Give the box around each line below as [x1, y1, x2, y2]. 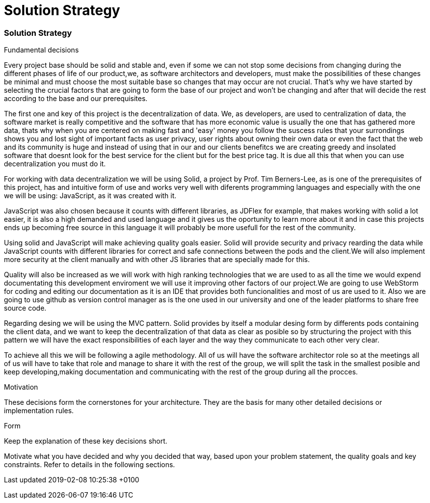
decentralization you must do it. [4, 159, 106, 168]
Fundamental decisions [4, 46, 79, 54]
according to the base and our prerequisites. [4, 94, 148, 103]
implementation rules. [4, 406, 74, 415]
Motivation [4, 383, 38, 392]
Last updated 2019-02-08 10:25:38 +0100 [4, 476, 139, 484]
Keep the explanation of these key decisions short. [4, 437, 167, 446]
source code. [4, 304, 47, 313]
